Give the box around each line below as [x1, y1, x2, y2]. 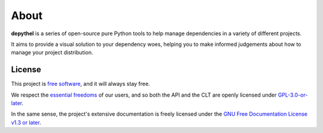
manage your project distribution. [11, 49, 93, 56]
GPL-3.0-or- [278, 91, 308, 98]
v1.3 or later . [11, 119, 41, 126]
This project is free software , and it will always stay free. [11, 81, 150, 88]
